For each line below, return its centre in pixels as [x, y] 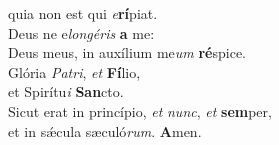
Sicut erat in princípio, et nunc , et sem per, [140, 110]
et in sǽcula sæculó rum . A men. [105, 130]
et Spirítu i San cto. [66, 91]
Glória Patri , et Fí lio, [74, 71]
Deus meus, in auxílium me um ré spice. [127, 52]
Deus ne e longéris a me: [81, 32]
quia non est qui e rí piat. [83, 13]
